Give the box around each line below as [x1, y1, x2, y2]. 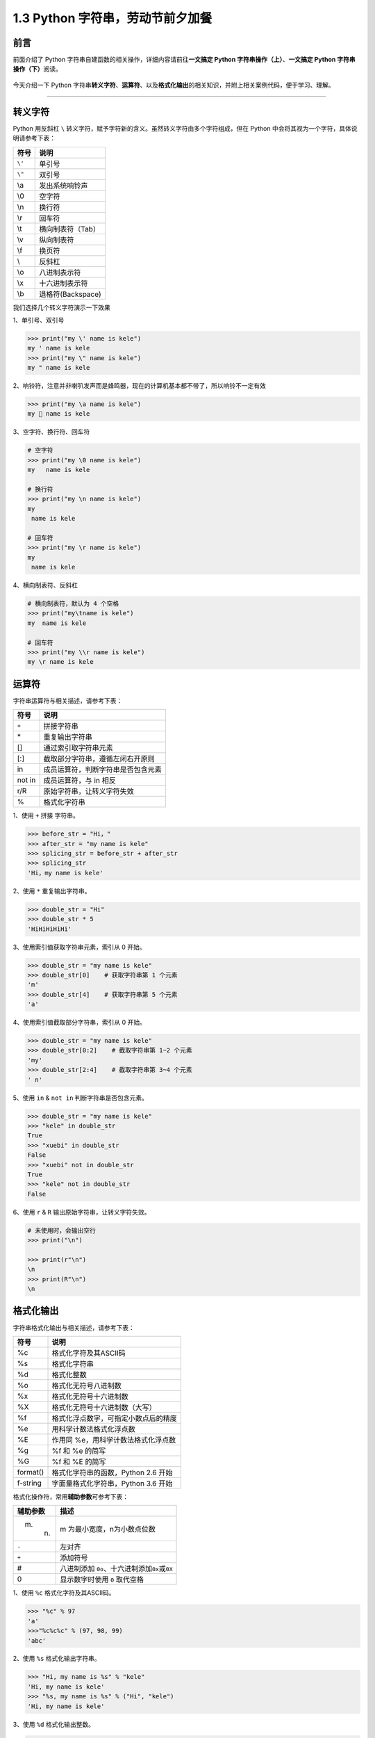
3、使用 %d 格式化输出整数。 [12, 1720, 95, 1728]
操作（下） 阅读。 [12, 65, 62, 73]
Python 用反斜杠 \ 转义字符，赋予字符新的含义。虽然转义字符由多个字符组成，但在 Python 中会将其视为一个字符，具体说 [12, 124, 358, 132]
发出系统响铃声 [39, 181, 88, 190]
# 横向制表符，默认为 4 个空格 [27, 600, 119, 608]
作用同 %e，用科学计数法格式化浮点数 [51, 1435, 176, 1445]
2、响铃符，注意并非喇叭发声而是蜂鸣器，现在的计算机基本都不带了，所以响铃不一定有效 [12, 382, 267, 390]
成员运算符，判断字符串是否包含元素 [43, 765, 162, 774]
